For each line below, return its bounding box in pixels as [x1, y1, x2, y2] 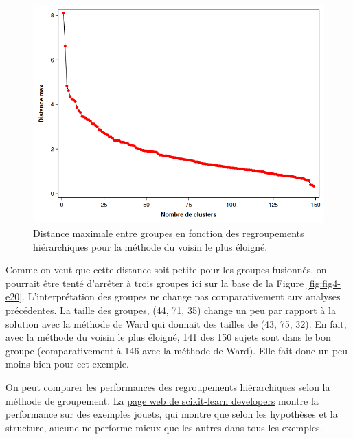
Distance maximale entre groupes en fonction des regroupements [33, 226, 304, 240]
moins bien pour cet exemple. [5, 357, 129, 371]
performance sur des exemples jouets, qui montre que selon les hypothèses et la [5, 407, 338, 421]
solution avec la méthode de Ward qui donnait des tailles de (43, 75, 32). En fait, [5, 316, 347, 330]
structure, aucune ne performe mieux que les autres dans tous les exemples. [5, 420, 323, 434]
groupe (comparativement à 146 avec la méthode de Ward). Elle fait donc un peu [5, 343, 348, 357]
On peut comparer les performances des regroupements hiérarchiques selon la [5, 379, 330, 394]
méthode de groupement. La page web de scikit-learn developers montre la [5, 393, 319, 407]
